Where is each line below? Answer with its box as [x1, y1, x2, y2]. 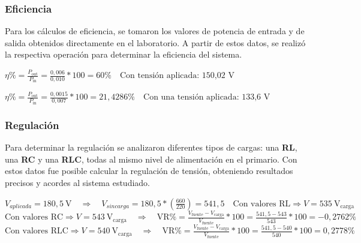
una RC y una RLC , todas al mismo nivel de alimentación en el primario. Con [5, 152, 297, 165]
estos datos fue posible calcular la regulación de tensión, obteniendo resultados [5, 164, 293, 177]
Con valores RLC [5, 227, 68, 236]
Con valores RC [5, 213, 64, 222]
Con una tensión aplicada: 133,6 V [143, 93, 270, 102]
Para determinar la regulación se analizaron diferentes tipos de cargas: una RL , [5, 141, 297, 154]
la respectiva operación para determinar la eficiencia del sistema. [5, 48, 242, 61]
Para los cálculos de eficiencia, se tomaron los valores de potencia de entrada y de [5, 25, 305, 37]
